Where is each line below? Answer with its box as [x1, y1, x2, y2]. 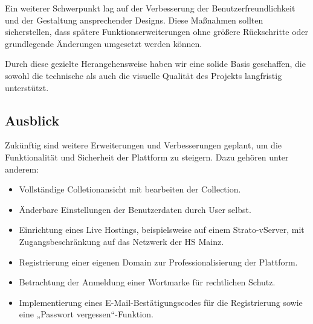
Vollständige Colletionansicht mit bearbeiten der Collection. [19, 183, 241, 195]
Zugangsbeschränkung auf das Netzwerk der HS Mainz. [19, 235, 224, 247]
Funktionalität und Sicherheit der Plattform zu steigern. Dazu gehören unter [5, 150, 289, 163]
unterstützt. [5, 81, 49, 94]
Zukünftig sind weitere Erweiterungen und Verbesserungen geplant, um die [5, 139, 282, 151]
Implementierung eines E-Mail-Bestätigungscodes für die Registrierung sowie [19, 296, 303, 308]
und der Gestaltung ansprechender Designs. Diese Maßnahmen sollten [5, 13, 263, 26]
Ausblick [5, 110, 60, 129]
